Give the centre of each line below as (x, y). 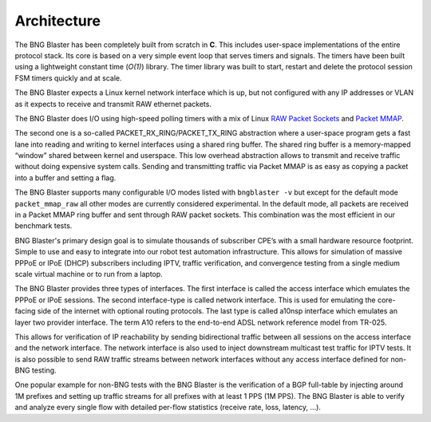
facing (25, 311)
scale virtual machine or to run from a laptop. (89, 274)
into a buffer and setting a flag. (65, 177)
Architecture (58, 21)
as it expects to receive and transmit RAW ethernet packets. (113, 104)
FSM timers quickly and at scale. (69, 78)
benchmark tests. (43, 226)
